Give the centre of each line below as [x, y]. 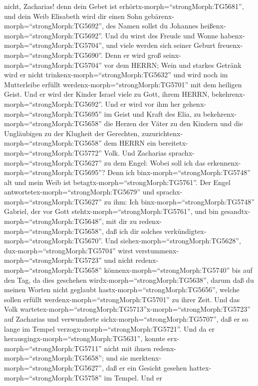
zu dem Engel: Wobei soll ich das [155, 162]
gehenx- [194, 103]
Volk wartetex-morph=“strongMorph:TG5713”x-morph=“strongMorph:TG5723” [127, 309]
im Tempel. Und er [133, 377]
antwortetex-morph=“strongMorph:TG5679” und [79, 192]
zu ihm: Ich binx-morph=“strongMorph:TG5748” [179, 201]
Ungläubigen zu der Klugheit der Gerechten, [72, 133]
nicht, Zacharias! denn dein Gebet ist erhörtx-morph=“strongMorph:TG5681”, [124, 6]
